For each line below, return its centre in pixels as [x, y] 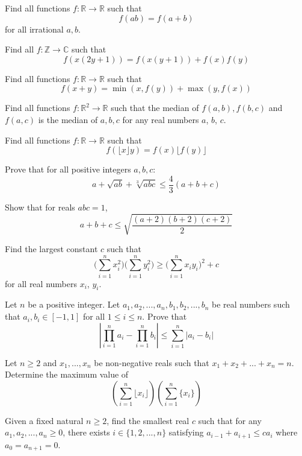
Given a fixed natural [44, 420]
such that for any [230, 420]
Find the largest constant [51, 248]
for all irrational [34, 29]
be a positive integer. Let [74, 304]
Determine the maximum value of [67, 374]
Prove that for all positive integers [68, 169]
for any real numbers [161, 119]
